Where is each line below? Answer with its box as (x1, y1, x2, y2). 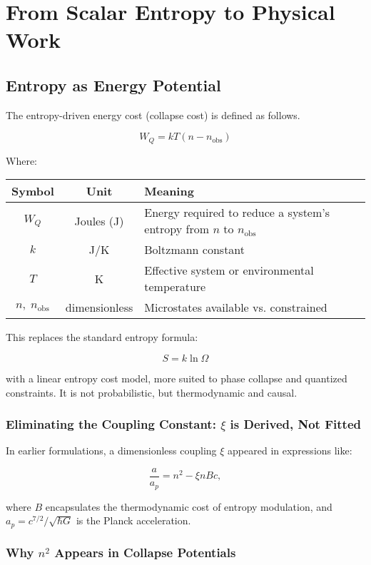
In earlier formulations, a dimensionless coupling (6, 443, 217, 458)
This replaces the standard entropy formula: (6, 330, 198, 345)
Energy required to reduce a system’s (144, 204, 330, 221)
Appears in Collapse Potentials (54, 544, 236, 561)
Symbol (11, 183, 54, 200)
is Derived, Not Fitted (230, 415, 361, 433)
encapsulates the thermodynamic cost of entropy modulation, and (45, 499, 332, 514)
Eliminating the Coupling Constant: (6, 415, 216, 433)
